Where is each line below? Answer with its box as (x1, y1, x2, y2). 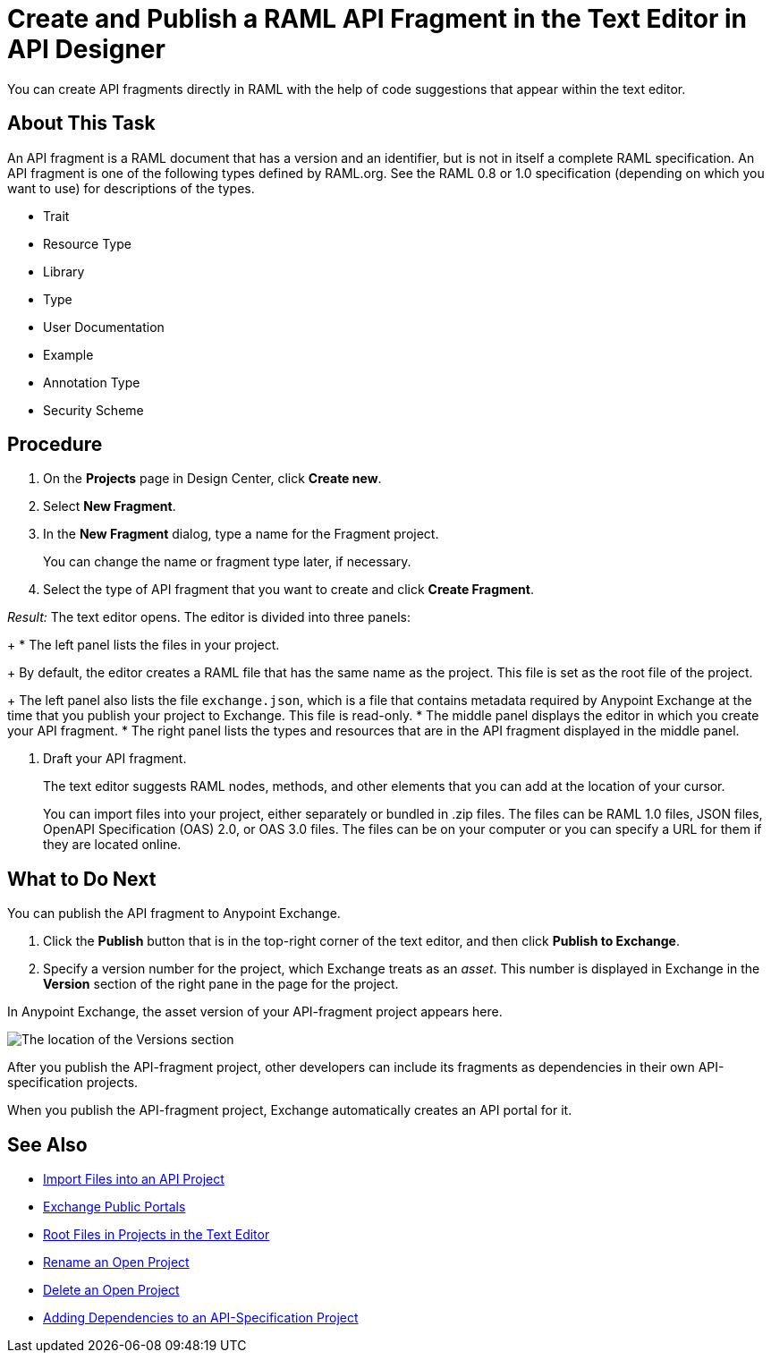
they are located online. (43, 837, 182, 853)
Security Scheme (43, 402, 144, 418)
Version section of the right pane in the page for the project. (43, 976, 399, 992)
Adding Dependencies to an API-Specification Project (43, 1310, 359, 1326)
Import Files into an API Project (43, 1171, 225, 1187)
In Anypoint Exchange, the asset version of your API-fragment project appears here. (7, 1004, 503, 1020)
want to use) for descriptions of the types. (7, 180, 255, 196)
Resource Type (43, 235, 131, 251)
